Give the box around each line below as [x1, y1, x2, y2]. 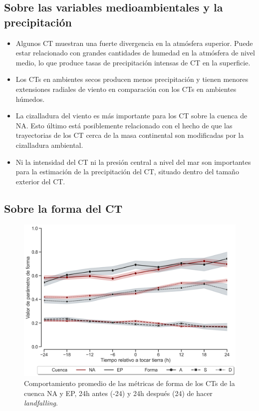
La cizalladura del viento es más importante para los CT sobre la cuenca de [15, 110, 248, 121]
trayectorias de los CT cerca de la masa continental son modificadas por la [15, 130, 244, 140]
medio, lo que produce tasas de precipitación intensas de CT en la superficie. [15, 57, 251, 67]
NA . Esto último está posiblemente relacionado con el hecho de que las [15, 120, 233, 130]
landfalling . [24, 398, 58, 408]
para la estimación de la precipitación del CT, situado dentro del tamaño [15, 166, 239, 177]
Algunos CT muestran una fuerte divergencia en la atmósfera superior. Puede [15, 37, 253, 48]
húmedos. [15, 93, 45, 104]
